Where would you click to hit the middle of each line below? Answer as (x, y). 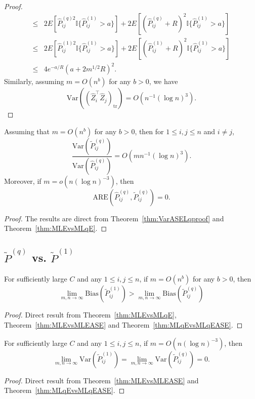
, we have (163, 81)
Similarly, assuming (34, 81)
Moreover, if (23, 181)
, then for (149, 131)
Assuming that (27, 131)
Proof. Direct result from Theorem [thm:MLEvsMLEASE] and (101, 380)
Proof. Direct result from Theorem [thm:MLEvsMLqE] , (90, 315)
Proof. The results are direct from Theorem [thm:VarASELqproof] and (114, 218)
